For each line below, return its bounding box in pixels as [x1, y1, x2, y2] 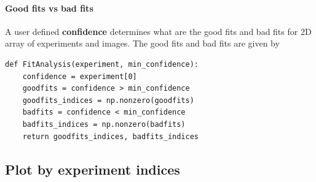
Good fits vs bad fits [5, 1, 93, 14]
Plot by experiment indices [5, 159, 180, 178]
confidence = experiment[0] [22, 72, 137, 81]
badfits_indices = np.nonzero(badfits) [22, 119, 186, 129]
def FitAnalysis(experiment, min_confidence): [5, 59, 199, 69]
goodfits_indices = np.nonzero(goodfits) [22, 96, 194, 105]
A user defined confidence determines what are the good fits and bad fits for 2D [5, 25, 312, 37]
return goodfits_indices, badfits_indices [22, 132, 199, 141]
